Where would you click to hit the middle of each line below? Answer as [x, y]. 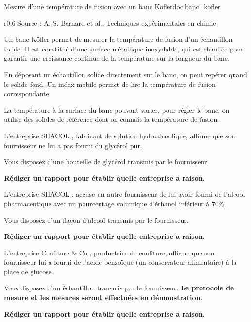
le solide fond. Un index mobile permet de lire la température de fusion [110, 84]
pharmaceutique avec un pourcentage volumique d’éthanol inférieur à [107, 203]
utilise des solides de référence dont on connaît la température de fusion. [112, 119]
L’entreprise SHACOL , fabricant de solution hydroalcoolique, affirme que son [120, 135]
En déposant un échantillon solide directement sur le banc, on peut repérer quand [125, 74]
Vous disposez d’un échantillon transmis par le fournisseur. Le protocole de [119, 288]
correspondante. [27, 93]
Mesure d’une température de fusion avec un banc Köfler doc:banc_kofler [112, 6]
